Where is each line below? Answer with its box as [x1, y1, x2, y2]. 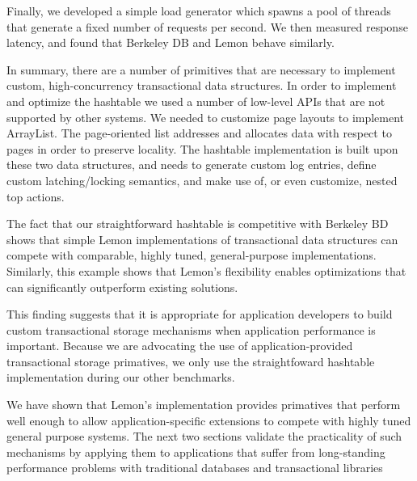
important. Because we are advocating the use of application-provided [6, 337, 353, 354]
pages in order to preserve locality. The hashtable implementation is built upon [6, 140, 398, 157]
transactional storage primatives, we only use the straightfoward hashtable [6, 352, 375, 369]
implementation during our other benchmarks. [6, 369, 235, 386]
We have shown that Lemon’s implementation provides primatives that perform [6, 396, 401, 413]
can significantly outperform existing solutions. [6, 278, 238, 295]
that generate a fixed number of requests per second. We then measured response [6, 18, 408, 35]
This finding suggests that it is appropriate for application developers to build [6, 306, 393, 323]
